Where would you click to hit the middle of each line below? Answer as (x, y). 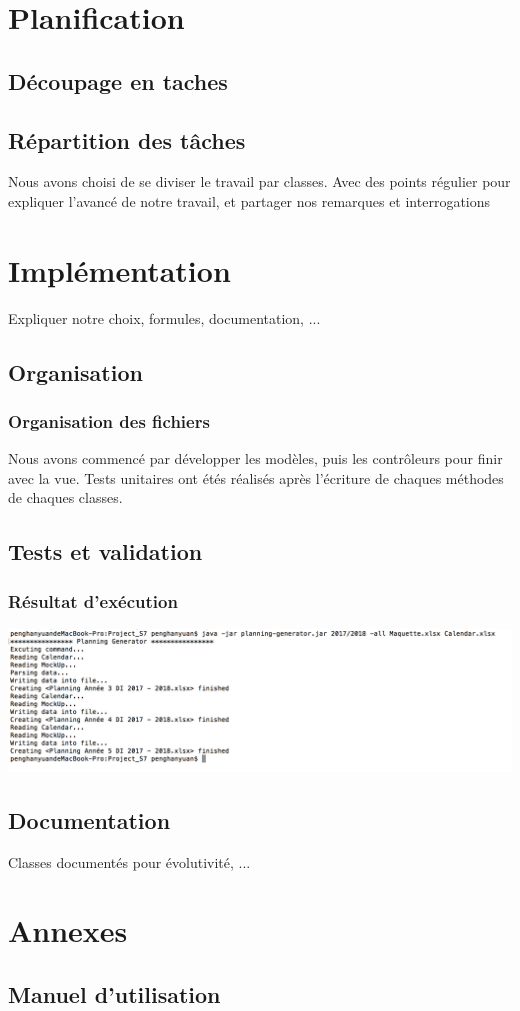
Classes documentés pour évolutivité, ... (129, 861)
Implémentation (119, 269)
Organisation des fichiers (109, 420)
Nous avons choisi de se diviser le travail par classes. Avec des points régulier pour (259, 181)
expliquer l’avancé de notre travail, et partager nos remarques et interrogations (249, 200)
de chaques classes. (65, 497)
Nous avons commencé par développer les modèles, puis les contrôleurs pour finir (255, 458)
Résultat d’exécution (93, 600)
